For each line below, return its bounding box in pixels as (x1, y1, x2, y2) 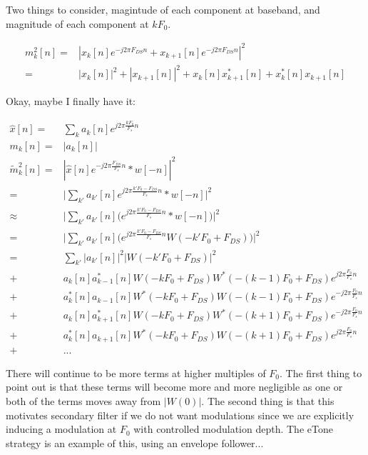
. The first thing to (280, 365, 362, 380)
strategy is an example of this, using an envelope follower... (6, 435, 264, 450)
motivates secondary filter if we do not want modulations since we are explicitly (6, 407, 354, 422)
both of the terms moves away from (6, 393, 161, 408)
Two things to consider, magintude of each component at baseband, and (6, 2, 320, 16)
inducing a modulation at (6, 421, 117, 436)
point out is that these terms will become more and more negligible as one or (6, 379, 343, 394)
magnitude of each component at (6, 16, 149, 31)
